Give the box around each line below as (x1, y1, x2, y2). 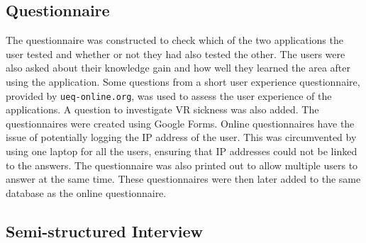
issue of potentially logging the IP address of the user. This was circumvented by (6, 130, 357, 145)
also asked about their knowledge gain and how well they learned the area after (6, 60, 351, 75)
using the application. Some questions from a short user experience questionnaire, (6, 74, 360, 89)
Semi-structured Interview (6, 220, 203, 242)
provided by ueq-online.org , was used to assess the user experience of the (6, 88, 332, 103)
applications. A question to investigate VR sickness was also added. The (6, 102, 319, 117)
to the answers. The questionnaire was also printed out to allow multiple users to (6, 157, 358, 172)
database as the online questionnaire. (6, 185, 167, 200)
